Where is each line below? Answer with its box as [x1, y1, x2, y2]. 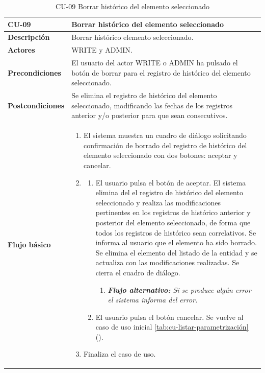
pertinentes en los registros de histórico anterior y [95, 207, 251, 218]
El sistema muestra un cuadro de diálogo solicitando [83, 130, 247, 141]
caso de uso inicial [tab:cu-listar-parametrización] [95, 321, 249, 332]
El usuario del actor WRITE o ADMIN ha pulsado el [71, 57, 238, 68]
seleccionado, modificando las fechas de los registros [71, 100, 233, 110]
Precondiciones [8, 67, 61, 78]
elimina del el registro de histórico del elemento [95, 187, 243, 198]
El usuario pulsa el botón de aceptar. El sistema [95, 177, 246, 188]
